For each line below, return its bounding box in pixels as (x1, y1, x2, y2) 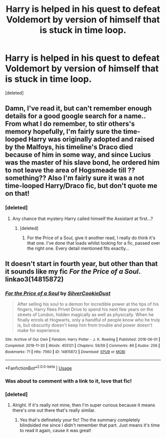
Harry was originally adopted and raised (28, 135, 155, 144)
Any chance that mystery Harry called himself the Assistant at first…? (12, 216, 153, 221)
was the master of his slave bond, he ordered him (5, 159, 160, 167)
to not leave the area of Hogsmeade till (5, 166, 126, 174)
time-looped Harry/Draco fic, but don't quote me (5, 182, 158, 190)
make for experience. (17, 328, 61, 333)
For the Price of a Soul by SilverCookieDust (5, 290, 111, 297)
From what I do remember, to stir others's (5, 120, 135, 128)
